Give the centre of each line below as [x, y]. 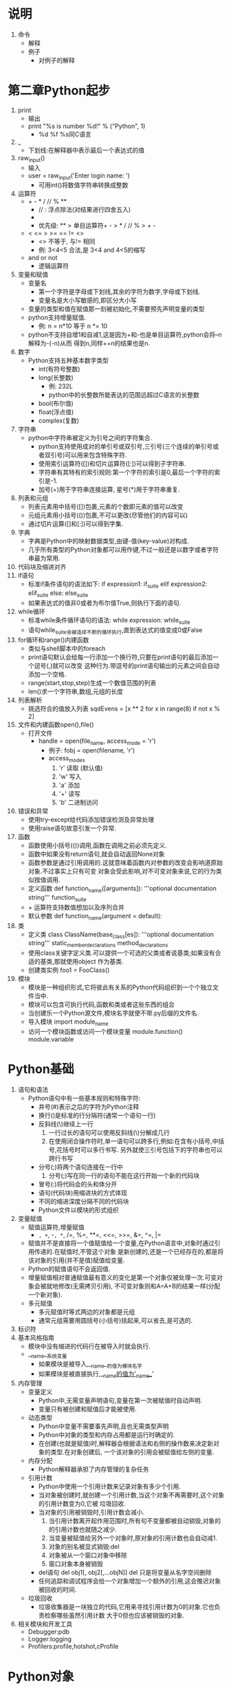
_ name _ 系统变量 [47, 1354]
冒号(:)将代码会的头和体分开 [78, 1184]
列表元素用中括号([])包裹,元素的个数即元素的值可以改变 [106, 507]
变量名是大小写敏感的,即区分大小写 [87, 301]
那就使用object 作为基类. [89, 962]
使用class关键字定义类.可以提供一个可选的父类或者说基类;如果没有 [121, 953]
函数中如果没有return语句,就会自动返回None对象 [96, 854]
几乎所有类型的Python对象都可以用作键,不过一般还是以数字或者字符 [123, 550]
